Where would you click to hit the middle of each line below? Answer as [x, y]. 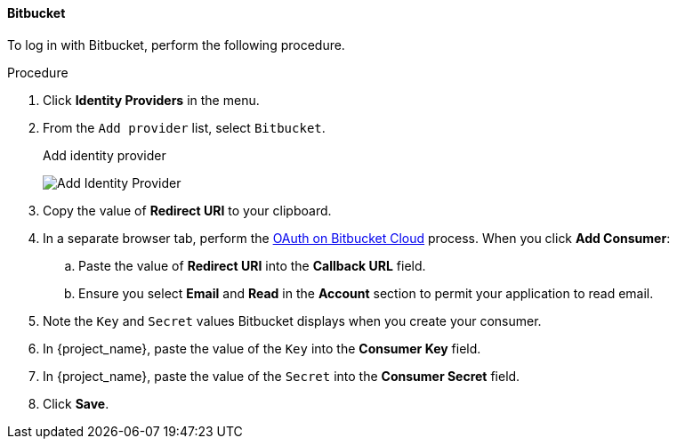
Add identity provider [105, 155]
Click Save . [76, 403]
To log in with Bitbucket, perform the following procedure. [176, 45]
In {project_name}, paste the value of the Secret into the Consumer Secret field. [282, 376]
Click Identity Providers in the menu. [151, 100]
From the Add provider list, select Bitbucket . [184, 127]
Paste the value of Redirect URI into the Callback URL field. [252, 265]
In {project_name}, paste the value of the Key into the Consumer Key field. [262, 348]
